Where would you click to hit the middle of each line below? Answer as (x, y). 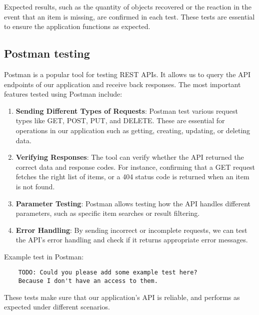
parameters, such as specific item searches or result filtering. (108, 213)
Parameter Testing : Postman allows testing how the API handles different (133, 203)
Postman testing (47, 53)
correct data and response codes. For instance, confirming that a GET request (135, 167)
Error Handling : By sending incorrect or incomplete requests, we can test (131, 230)
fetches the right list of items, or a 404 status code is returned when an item (132, 177)
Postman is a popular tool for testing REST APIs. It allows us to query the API (127, 74)
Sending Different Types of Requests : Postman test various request (127, 110)
